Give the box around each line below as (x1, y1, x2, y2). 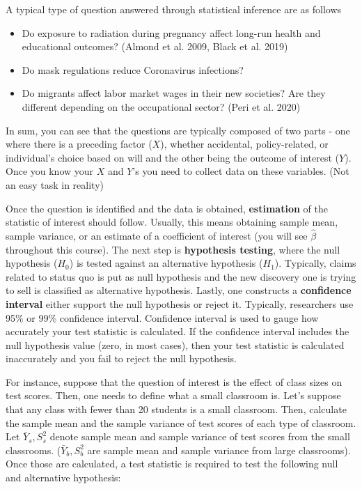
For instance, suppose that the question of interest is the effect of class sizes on (6, 374, 343, 389)
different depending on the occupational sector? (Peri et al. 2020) (22, 99, 301, 114)
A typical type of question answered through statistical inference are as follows (6, 2, 342, 16)
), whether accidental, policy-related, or (160, 137, 329, 151)
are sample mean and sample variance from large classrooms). (87, 442, 351, 457)
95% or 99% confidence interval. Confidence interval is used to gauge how (6, 310, 319, 325)
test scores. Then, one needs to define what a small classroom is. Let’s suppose (6, 388, 341, 403)
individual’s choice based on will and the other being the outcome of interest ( (6, 150, 340, 164)
